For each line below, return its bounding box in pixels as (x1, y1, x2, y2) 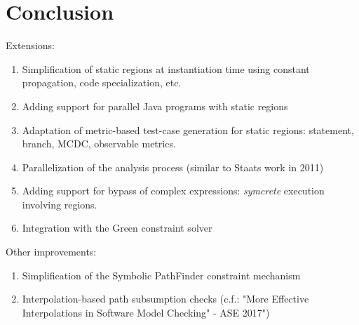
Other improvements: (6, 244, 97, 259)
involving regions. (22, 197, 97, 211)
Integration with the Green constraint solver (22, 220, 212, 235)
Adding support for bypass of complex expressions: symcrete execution (22, 183, 325, 198)
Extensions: (6, 38, 55, 53)
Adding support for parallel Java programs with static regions (22, 98, 288, 113)
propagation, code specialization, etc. (22, 75, 182, 90)
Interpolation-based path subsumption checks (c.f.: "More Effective (22, 291, 309, 306)
